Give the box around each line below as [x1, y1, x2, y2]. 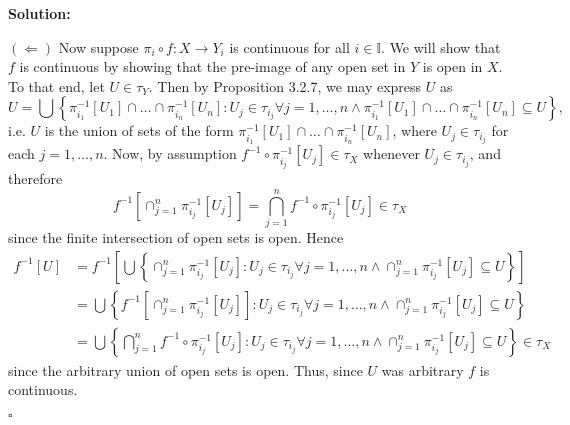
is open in [422, 56, 483, 77]
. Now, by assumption [103, 143, 237, 164]
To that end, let [8, 75, 105, 96]
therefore [8, 168, 63, 189]
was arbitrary [381, 359, 464, 380]
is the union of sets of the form [44, 120, 234, 141]
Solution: [8, 3, 71, 23]
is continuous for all [229, 36, 350, 57]
